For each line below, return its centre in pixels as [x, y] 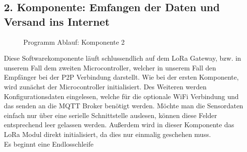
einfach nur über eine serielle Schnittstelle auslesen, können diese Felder [111, 115]
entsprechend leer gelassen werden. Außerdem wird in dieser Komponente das [119, 125]
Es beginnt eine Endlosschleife [49, 144]
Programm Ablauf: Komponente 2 [74, 42]
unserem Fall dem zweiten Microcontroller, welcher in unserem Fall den [110, 67]
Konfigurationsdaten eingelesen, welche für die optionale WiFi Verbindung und [121, 96]
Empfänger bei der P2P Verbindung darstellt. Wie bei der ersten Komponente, [121, 77]
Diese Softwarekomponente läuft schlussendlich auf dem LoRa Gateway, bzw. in [123, 58]
